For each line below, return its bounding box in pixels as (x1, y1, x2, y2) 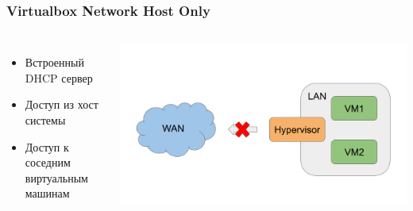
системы (25, 112, 66, 128)
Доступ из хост (25, 96, 98, 113)
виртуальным (25, 169, 88, 186)
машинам (25, 185, 70, 201)
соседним (25, 154, 71, 171)
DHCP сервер (25, 69, 93, 86)
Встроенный (25, 54, 84, 71)
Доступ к (25, 138, 69, 155)
